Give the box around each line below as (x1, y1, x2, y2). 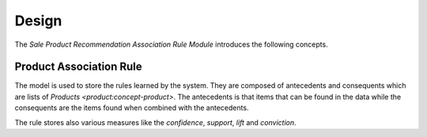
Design (14, 12, 62, 29)
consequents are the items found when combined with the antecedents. (14, 103, 249, 112)
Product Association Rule (14, 60, 142, 74)
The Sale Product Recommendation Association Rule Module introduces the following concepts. (14, 40, 328, 49)
